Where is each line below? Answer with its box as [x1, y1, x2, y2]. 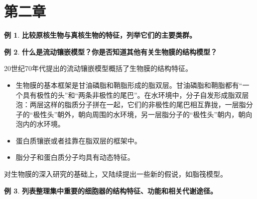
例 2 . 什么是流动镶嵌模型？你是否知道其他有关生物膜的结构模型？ [4, 46, 217, 57]
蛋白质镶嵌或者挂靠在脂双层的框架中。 [15, 135, 141, 145]
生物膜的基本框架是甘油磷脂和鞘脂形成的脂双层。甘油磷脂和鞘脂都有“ [15, 79, 243, 90]
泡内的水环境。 [15, 119, 65, 129]
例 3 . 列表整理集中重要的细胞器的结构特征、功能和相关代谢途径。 [4, 185, 217, 196]
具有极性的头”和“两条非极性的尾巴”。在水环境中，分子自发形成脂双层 [22, 89, 249, 100]
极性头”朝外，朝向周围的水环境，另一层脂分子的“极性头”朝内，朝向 [33, 109, 253, 119]
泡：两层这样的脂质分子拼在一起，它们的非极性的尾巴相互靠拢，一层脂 [15, 99, 246, 110]
